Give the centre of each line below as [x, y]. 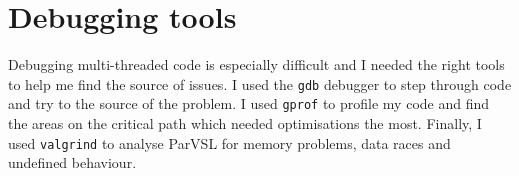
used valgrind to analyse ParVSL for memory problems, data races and [229, 142]
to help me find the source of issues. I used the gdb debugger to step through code [260, 83]
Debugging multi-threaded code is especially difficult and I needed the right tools [256, 64]
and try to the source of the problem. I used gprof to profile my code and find [249, 103]
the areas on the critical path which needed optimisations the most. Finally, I [245, 123]
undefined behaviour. [72, 162]
